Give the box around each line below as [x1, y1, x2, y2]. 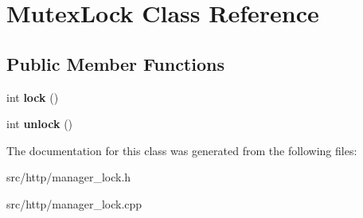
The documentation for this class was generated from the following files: [6, 142, 357, 158]
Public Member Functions [6, 51, 224, 76]
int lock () [6, 88, 59, 105]
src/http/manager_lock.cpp [6, 195, 142, 212]
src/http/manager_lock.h [6, 169, 131, 185]
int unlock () [6, 115, 73, 132]
